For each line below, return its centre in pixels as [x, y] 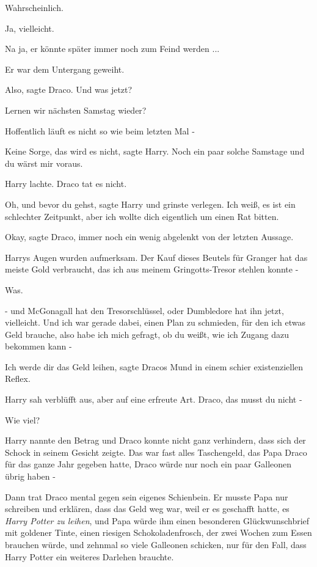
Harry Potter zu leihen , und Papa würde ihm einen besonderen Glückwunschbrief [157, 520]
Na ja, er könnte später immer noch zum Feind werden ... [112, 49]
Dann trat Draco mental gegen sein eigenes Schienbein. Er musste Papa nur [147, 496]
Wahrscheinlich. [34, 7]
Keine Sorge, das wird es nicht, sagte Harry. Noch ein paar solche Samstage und [155, 151]
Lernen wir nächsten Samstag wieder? [76, 110]
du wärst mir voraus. [44, 163]
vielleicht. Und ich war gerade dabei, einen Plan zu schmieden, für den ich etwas [155, 322]
